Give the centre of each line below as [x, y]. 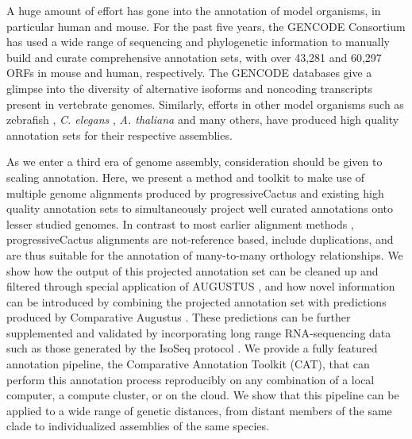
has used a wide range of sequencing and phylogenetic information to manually [198, 42]
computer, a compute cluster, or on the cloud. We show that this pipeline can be [203, 395]
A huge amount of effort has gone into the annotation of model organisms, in [194, 10]
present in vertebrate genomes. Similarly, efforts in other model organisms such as [205, 104]
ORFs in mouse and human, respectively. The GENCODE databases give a [189, 73]
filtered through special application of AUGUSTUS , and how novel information [201, 286]
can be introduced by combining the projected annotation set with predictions [196, 301]
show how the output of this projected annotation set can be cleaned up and [193, 270]
